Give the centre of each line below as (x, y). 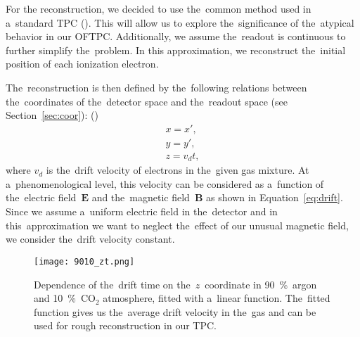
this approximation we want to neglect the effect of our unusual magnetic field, (177, 225)
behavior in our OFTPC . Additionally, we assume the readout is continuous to (176, 36)
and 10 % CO (65, 298)
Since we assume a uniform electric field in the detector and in (142, 211)
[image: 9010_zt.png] (84, 261)
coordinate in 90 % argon (261, 284)
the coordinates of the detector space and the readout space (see (147, 101)
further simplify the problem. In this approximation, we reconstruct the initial (176, 50)
